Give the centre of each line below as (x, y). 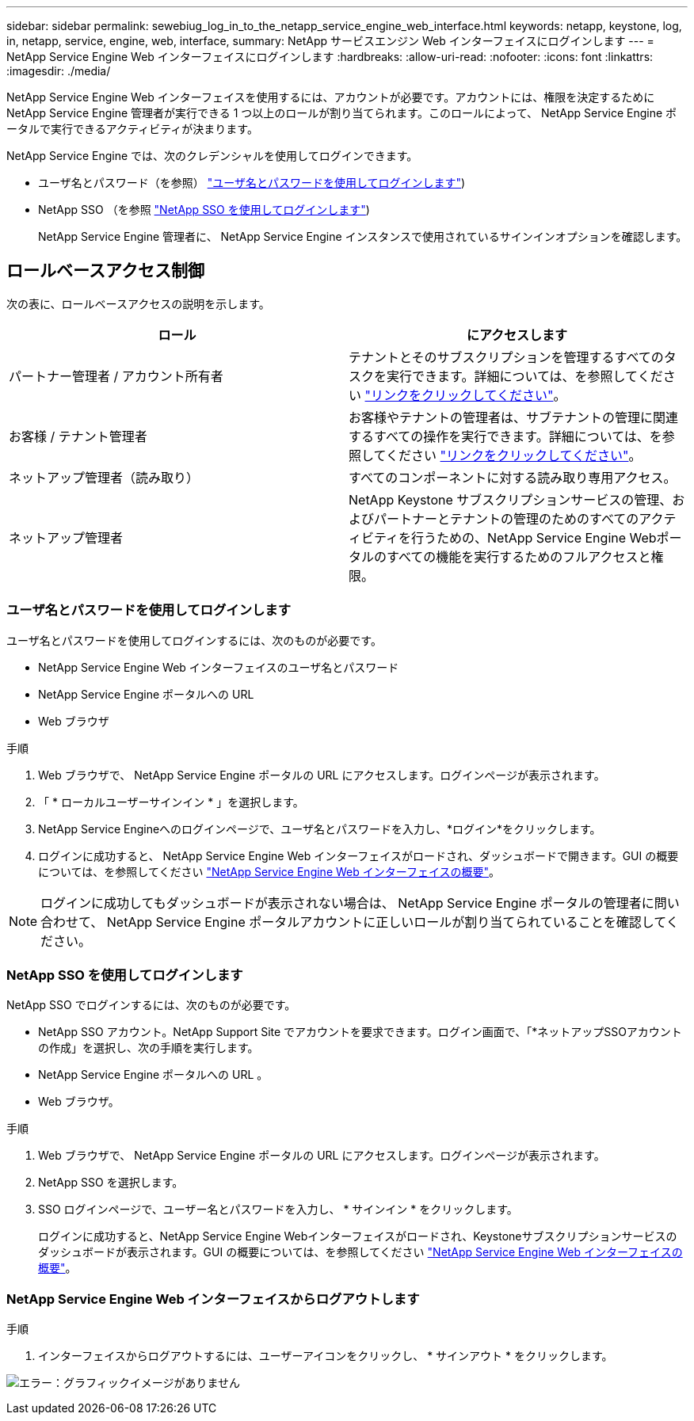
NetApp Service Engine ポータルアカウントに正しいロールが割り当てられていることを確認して (386, 922)
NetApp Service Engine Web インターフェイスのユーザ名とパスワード (219, 667)
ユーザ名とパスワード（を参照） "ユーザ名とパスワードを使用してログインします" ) (252, 183)
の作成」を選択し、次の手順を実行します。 (149, 1048)
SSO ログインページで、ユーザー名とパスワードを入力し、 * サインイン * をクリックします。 (278, 1210)
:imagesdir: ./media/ (59, 71)
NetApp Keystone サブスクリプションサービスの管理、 (511, 499)
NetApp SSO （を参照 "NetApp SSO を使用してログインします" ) (204, 210)
